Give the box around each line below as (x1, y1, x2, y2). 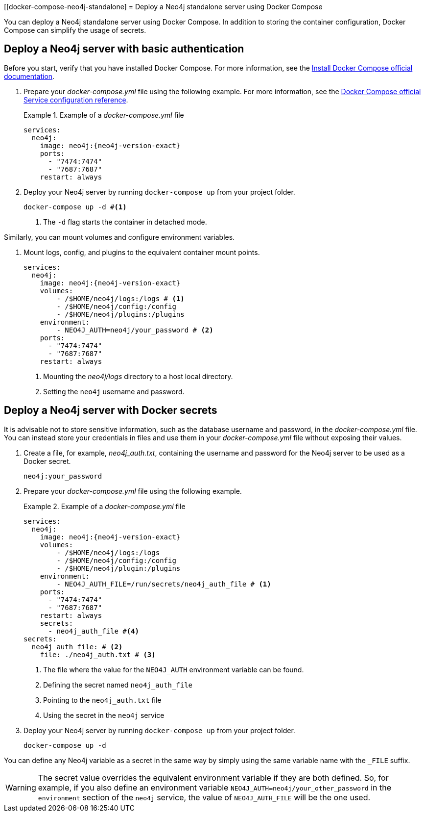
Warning (5, 782, 36, 792)
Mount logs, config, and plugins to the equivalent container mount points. (24, 248, 260, 256)
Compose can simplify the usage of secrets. (4, 26, 146, 34)
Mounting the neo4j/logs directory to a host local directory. (43, 372, 233, 381)
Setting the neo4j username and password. (43, 387, 185, 396)
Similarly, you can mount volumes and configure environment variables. (4, 232, 235, 241)
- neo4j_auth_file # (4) (48, 627, 140, 635)
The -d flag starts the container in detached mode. (43, 217, 207, 226)
